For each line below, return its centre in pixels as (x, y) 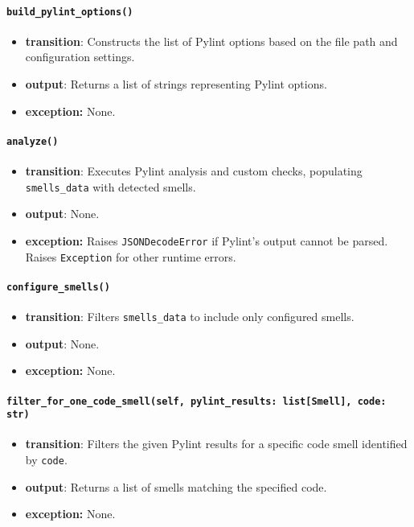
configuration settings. (80, 57)
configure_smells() (58, 287)
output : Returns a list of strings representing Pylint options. (176, 84)
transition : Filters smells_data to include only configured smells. (190, 317)
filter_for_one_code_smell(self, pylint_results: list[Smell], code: (197, 401)
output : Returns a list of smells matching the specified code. (176, 486)
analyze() (33, 141)
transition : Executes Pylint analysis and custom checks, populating (194, 171)
